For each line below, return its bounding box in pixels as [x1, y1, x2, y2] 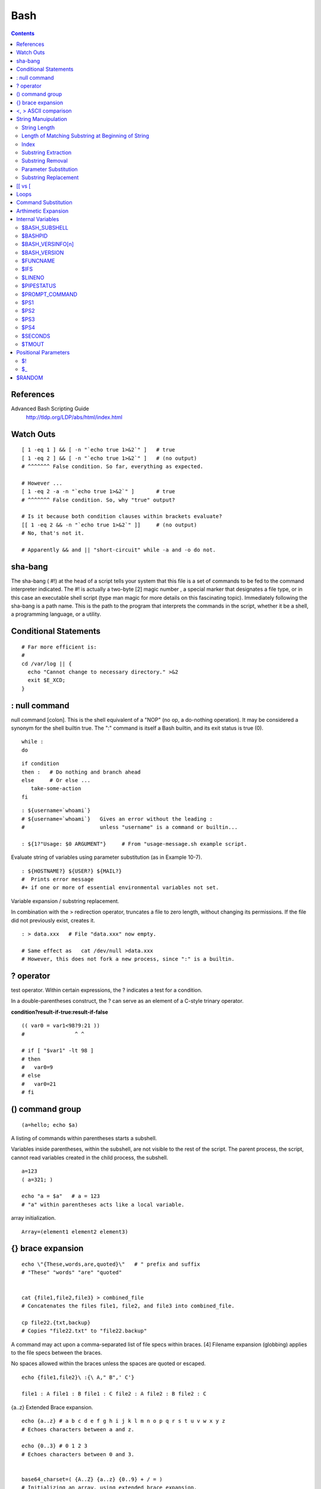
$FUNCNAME [21, 257, 55, 264]
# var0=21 [21, 1080, 56, 1087]
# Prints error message [21, 876, 94, 883]
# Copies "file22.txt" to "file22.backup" [21, 1328, 147, 1334]
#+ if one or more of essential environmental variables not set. [21, 884, 219, 891]
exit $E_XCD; [27, 677, 66, 684]
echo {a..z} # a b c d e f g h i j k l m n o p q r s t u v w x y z [21, 1418, 225, 1425]
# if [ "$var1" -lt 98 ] [21, 1047, 94, 1054]
